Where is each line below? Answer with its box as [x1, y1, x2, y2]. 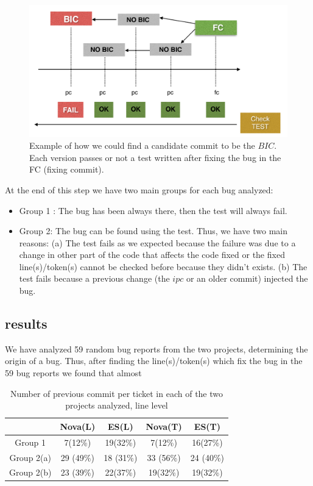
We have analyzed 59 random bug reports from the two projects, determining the [5, 342, 308, 355]
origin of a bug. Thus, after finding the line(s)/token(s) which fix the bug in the [5, 354, 303, 367]
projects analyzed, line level [65, 399, 168, 412]
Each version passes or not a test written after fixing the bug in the [29, 151, 281, 163]
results [5, 314, 47, 333]
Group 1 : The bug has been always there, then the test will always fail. [19, 204, 287, 216]
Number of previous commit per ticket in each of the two [10, 387, 223, 399]
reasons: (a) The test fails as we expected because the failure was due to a [19, 236, 296, 249]
